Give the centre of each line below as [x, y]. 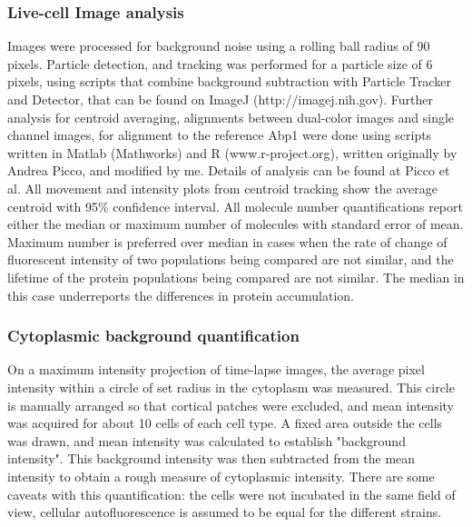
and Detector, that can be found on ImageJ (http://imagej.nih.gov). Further [220, 99]
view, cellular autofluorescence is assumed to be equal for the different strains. [225, 512]
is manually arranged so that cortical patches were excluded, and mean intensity [231, 405]
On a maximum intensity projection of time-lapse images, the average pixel [216, 369]
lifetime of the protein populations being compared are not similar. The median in [236, 277]
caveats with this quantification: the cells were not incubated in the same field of [231, 494]
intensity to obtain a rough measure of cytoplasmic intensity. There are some [221, 476]
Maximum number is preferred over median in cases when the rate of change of [227, 241]
